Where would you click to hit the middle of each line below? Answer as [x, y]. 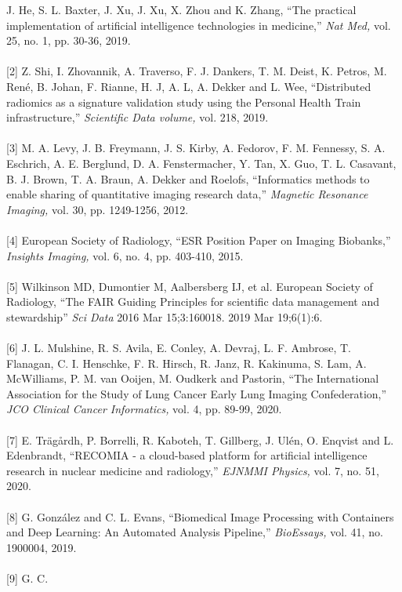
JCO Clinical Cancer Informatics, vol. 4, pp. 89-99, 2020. [144, 409]
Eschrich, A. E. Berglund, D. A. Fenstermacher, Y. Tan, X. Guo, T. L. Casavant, [201, 163]
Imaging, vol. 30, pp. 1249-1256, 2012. [98, 209]
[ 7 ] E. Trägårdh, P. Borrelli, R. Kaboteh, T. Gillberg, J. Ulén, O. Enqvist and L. [200, 439]
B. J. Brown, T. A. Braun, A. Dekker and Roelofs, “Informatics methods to [188, 178]
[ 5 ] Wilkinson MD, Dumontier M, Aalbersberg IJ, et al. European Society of [190, 286]
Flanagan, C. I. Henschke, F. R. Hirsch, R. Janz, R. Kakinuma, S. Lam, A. [187, 363]
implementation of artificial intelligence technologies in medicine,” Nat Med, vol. [199, 25]
